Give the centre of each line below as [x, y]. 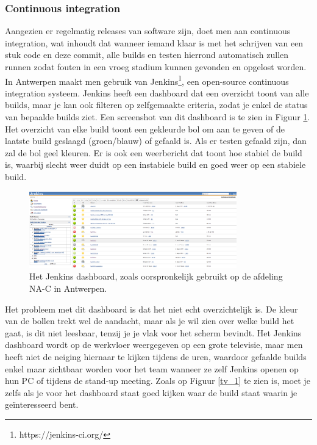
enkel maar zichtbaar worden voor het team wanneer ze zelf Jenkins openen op [152, 368]
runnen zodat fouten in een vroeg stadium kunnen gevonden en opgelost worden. [156, 67]
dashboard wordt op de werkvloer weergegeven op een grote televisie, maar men [154, 345]
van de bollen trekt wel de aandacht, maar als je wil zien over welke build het [150, 321]
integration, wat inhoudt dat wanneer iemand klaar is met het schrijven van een [154, 42]
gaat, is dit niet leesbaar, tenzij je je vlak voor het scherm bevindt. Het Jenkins [153, 332]
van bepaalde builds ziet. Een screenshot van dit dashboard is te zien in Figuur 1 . [158, 117]
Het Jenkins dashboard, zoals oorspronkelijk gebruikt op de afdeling [156, 276]
